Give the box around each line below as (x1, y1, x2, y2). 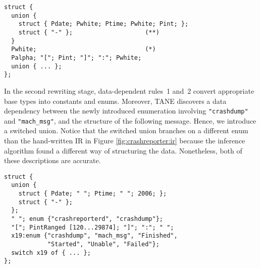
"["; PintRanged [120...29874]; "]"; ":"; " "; (11, 223, 174, 231)
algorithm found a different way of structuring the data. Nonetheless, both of (4, 145, 242, 156)
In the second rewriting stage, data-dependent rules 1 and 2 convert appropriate (4, 85, 254, 96)
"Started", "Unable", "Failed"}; (47, 241, 160, 248)
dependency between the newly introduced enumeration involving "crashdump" (4, 105, 248, 116)
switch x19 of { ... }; (11, 249, 91, 256)
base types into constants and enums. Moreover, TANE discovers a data (4, 95, 227, 106)
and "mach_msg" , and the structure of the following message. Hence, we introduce (4, 115, 256, 126)
